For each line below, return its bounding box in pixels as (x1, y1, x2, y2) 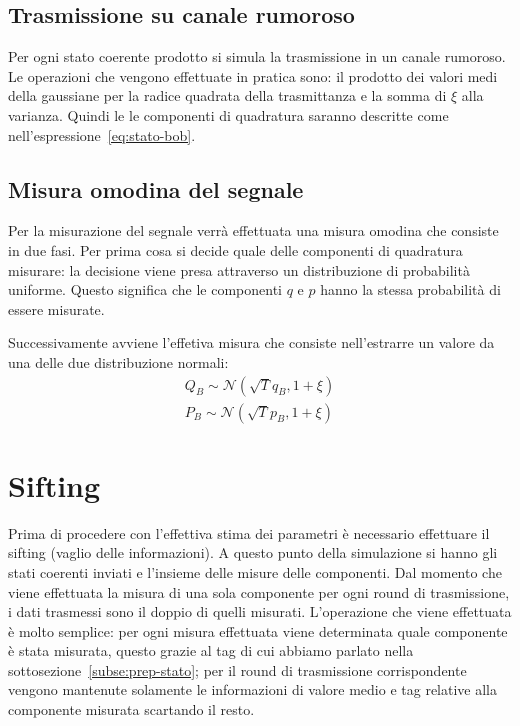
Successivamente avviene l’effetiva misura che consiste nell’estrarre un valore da (8, 332, 495, 353)
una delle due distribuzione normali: (8, 351, 229, 372)
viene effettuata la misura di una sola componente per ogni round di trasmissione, (8, 581, 510, 602)
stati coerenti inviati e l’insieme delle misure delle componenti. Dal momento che (8, 561, 502, 582)
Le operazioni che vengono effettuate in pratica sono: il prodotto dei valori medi (8, 65, 498, 86)
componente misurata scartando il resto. (8, 699, 255, 720)
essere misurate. (8, 298, 105, 319)
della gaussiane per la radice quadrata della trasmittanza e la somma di (8, 85, 447, 106)
